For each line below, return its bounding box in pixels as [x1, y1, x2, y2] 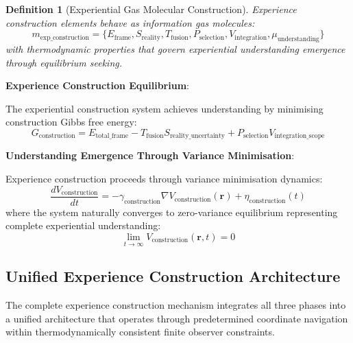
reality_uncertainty [169, 132, 226, 140]
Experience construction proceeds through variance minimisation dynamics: [5, 171, 323, 185]
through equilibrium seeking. [5, 55, 123, 69]
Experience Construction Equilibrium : [5, 78, 189, 93]
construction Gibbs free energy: [5, 115, 137, 129]
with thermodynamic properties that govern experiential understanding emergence [5, 41, 345, 56]
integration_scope [274, 132, 325, 140]
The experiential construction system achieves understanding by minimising [5, 101, 324, 115]
